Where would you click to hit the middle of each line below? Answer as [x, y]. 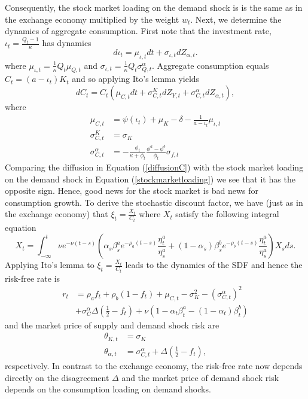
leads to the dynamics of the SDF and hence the [214, 265]
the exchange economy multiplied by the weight [92, 19]
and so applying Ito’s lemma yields [136, 79]
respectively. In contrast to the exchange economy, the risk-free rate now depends [154, 365]
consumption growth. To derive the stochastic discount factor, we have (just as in [154, 202]
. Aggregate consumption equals [211, 65]
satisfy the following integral [227, 214]
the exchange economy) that [57, 214]
